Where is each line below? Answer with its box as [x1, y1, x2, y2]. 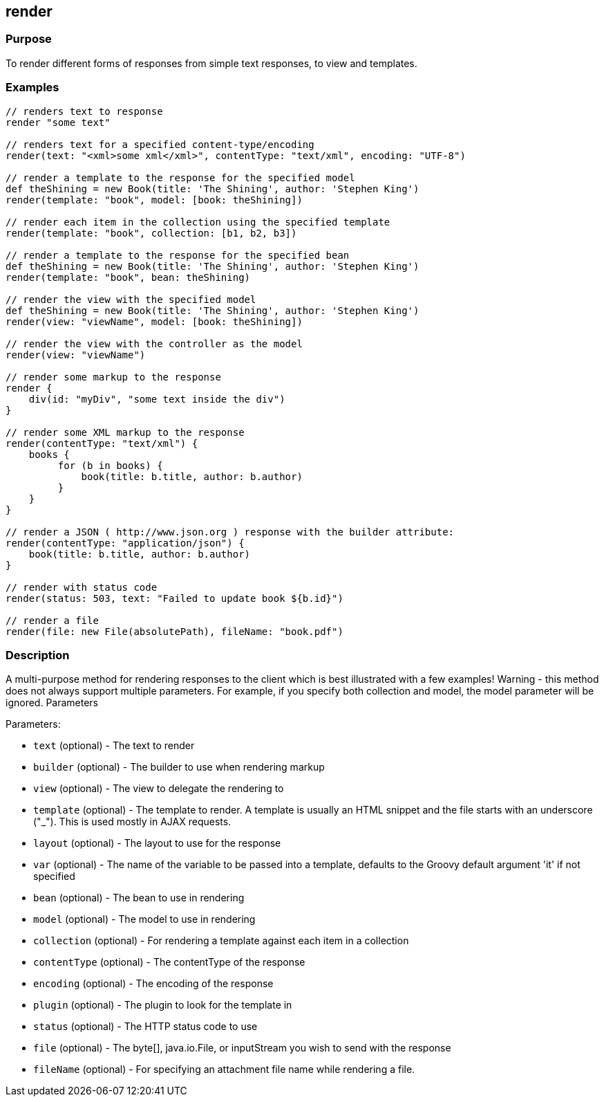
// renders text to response [6, 105, 163, 117]
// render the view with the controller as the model [6, 338, 303, 349]
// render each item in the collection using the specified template [6, 216, 390, 228]
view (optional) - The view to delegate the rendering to [33, 782, 284, 795]
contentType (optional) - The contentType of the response [33, 956, 305, 968]
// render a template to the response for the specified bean [6, 249, 350, 261]
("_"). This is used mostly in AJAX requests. [33, 816, 232, 828]
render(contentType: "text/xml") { [6, 437, 198, 449]
